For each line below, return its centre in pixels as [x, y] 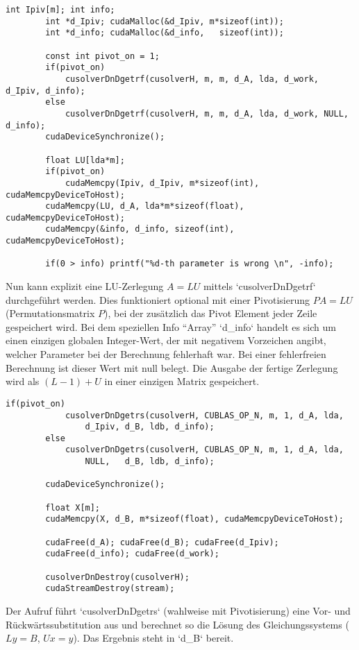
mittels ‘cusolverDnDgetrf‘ [259, 286]
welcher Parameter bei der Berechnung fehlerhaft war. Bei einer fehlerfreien [166, 354]
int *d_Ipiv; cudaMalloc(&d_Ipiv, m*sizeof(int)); [165, 21]
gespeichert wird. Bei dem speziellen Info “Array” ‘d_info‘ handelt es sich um [171, 326]
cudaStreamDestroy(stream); [110, 589]
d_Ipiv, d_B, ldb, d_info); [150, 427]
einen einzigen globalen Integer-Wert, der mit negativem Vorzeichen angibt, [166, 340]
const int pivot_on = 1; [102, 56]
